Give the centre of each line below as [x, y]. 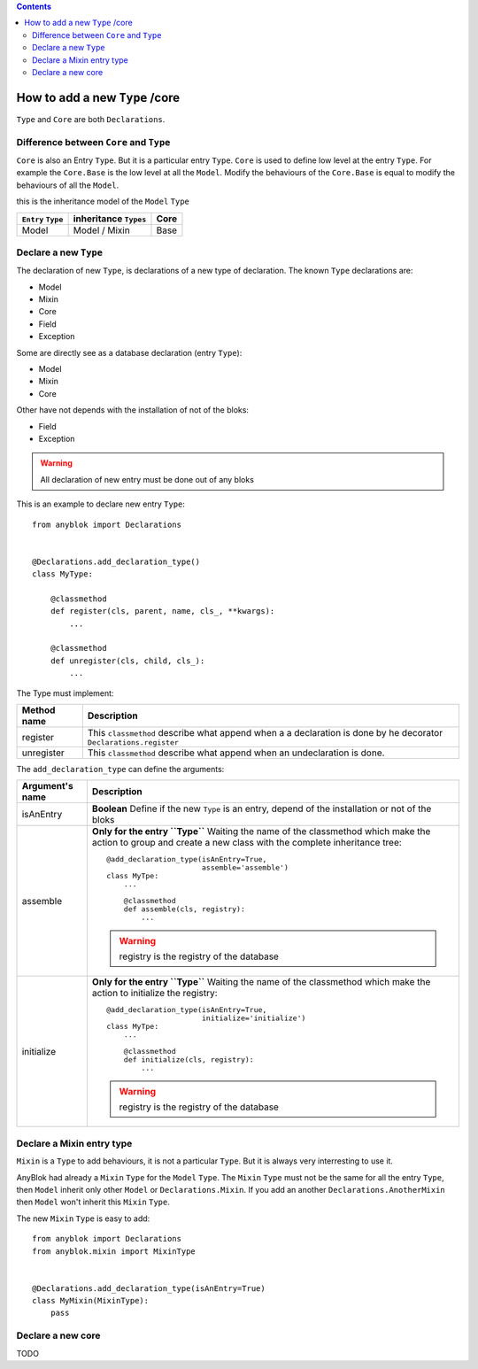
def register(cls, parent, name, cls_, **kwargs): [162, 611]
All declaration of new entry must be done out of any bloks [147, 479]
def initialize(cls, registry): [189, 1060]
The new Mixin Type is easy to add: [83, 1218]
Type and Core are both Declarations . [91, 119]
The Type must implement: [65, 693]
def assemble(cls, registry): [184, 909]
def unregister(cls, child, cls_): [127, 661]
